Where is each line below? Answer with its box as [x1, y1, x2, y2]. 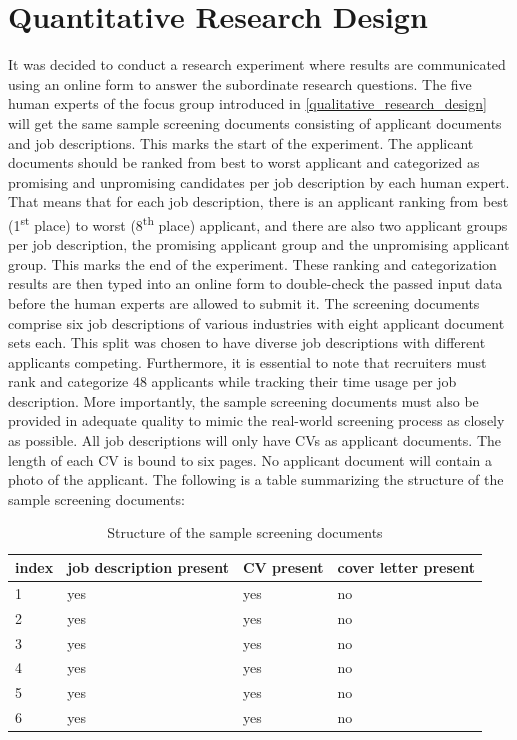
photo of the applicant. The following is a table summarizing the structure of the [8, 469, 504, 490]
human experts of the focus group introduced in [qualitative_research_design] [8, 93, 487, 114]
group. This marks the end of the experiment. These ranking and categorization [8, 253, 497, 274]
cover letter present [337, 557, 475, 578]
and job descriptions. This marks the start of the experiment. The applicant [8, 132, 474, 153]
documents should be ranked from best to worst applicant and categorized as [8, 152, 480, 173]
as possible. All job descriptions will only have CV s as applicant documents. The [8, 430, 501, 451]
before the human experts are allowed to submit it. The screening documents [8, 292, 480, 313]
